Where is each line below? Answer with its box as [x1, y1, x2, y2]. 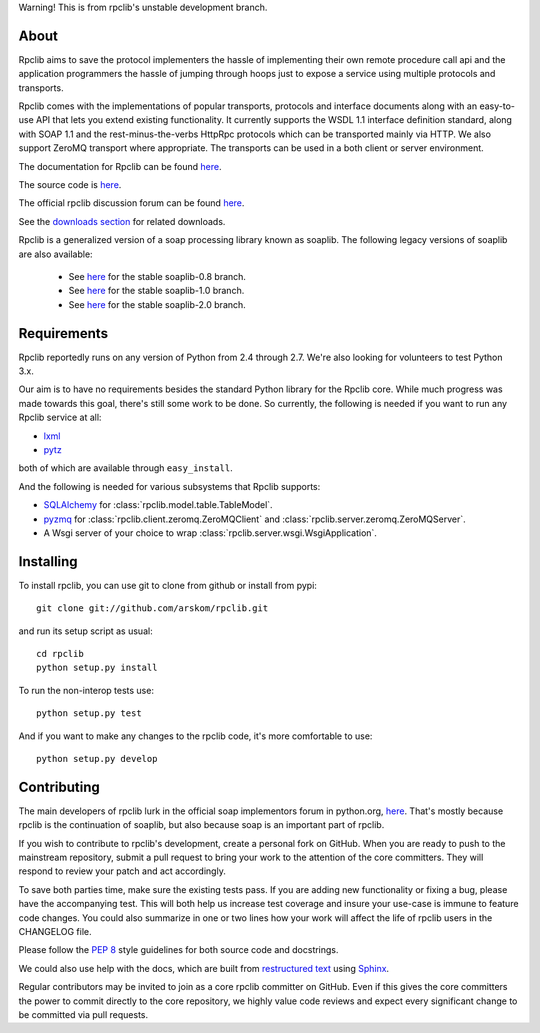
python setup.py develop [36, 753, 158, 764]
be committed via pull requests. [18, 1008, 149, 1020]
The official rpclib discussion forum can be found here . [18, 197, 245, 209]
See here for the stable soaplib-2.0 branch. [68, 298, 247, 310]
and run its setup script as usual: [18, 625, 154, 637]
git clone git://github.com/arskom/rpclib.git [36, 603, 269, 614]
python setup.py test [36, 708, 142, 719]
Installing [18, 553, 79, 570]
